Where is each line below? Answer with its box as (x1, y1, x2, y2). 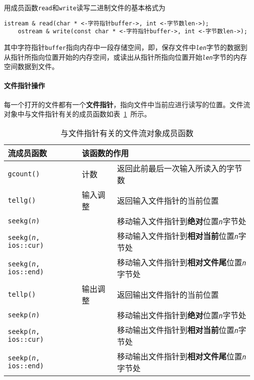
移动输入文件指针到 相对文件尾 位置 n (117, 256, 246, 268)
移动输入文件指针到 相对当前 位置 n (117, 230, 238, 241)
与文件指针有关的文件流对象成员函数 (60, 127, 193, 139)
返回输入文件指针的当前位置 (117, 194, 219, 206)
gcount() (8, 169, 40, 178)
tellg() (8, 196, 36, 204)
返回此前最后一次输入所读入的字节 (117, 162, 242, 174)
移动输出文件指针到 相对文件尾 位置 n (117, 350, 246, 362)
